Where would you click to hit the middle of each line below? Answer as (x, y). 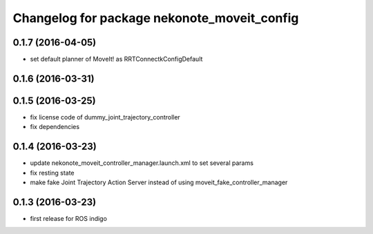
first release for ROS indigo (68, 218)
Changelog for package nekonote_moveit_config (156, 18)
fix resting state (52, 173)
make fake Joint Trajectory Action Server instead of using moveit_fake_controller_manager (159, 182)
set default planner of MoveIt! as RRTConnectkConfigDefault (116, 59)
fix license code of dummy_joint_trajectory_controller (105, 117)
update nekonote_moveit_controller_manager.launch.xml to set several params (142, 163)
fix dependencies (55, 127)
